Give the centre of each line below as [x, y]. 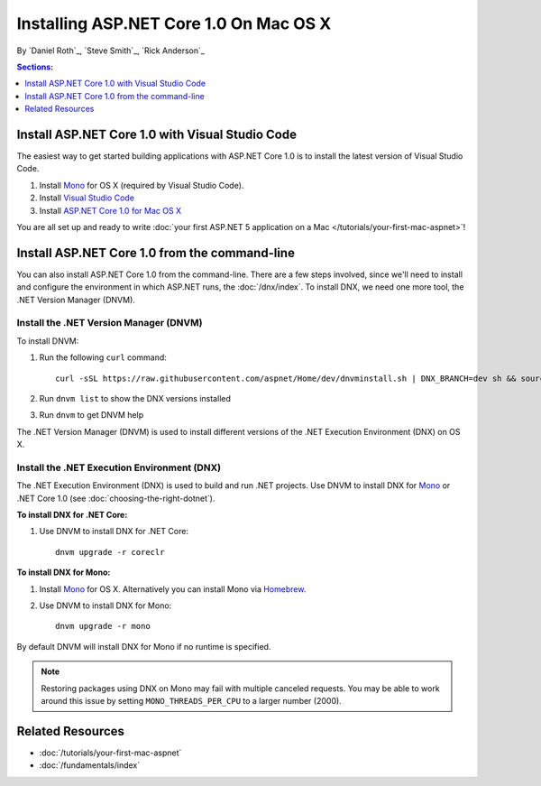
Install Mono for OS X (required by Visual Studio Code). [142, 185]
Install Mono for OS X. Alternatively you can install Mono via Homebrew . [173, 589]
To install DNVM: [48, 341]
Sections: [35, 67]
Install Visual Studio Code [87, 198]
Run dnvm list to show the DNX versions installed [135, 398]
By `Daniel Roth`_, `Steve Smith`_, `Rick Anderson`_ [110, 51]
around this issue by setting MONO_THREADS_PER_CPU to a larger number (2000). [191, 700]
